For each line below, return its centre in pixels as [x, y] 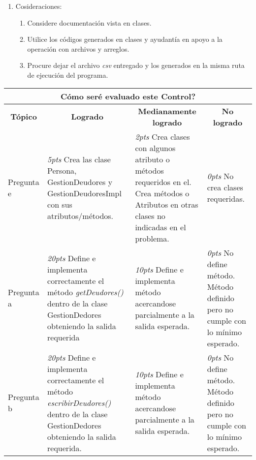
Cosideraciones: [39, 6]
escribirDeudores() [79, 402]
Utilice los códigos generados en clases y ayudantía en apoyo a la [125, 39]
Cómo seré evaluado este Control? [128, 96]
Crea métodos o [162, 193]
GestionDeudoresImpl [84, 193]
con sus [60, 204]
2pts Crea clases [162, 136]
